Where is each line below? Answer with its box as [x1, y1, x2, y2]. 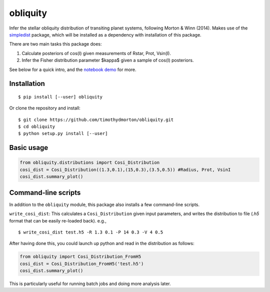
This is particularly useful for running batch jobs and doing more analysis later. [9, 280, 171, 287]
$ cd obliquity [18, 124, 55, 129]
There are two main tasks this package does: [9, 41, 102, 47]
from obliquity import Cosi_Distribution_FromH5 [19, 254, 141, 259]
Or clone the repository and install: [9, 105, 81, 111]
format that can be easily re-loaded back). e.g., [9, 217, 107, 223]
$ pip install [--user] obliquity [18, 94, 102, 99]
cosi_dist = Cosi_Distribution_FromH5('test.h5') [19, 260, 144, 266]
